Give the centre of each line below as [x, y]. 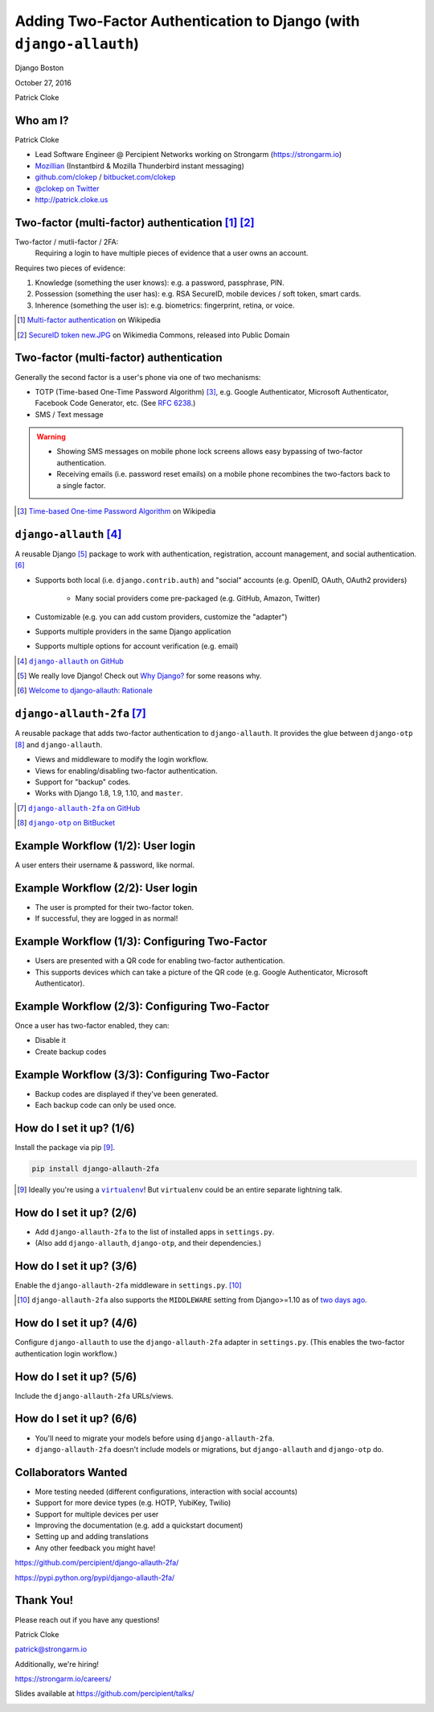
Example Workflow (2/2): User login [106, 888]
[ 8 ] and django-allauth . [59, 744]
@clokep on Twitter [67, 188]
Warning [51, 437]
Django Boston [39, 68]
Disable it [50, 1040]
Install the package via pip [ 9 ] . [65, 1147]
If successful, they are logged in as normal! [106, 919]
